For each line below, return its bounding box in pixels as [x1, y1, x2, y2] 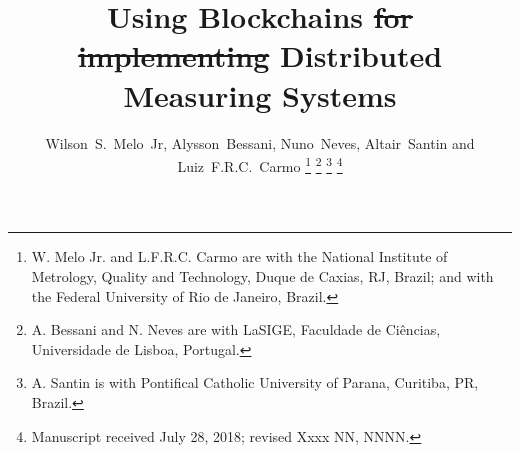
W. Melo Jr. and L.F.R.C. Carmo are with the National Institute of [31, 246, 448, 267]
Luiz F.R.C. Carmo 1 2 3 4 [177, 153, 343, 176]
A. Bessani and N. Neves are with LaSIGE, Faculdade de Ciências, [31, 319, 441, 340]
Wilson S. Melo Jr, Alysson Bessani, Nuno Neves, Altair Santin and [45, 132, 475, 153]
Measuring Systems [123, 74, 397, 115]
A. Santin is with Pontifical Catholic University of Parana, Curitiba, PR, [31, 372, 479, 393]
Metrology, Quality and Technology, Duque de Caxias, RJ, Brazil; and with [31, 265, 494, 286]
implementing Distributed [77, 35, 443, 76]
